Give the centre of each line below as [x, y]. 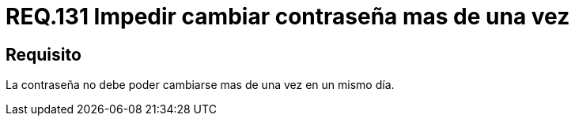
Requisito [44, 54]
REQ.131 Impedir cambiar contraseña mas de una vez [288, 17]
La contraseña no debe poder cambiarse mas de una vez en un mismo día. [200, 85]
